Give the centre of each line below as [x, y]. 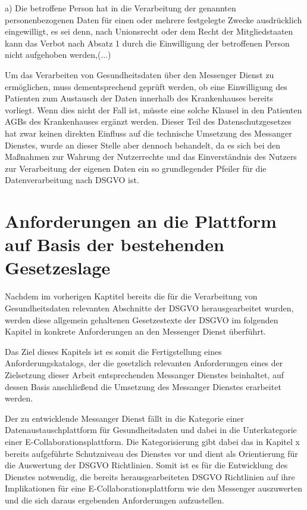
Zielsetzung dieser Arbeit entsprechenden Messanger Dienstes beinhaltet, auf [145, 374]
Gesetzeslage [58, 268]
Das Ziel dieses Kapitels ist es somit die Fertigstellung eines [113, 351]
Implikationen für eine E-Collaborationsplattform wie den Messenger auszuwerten [154, 488]
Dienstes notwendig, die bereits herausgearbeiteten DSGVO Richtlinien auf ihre [150, 476]
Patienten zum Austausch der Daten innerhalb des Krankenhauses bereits [139, 98]
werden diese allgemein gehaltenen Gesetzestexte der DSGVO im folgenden [142, 319]
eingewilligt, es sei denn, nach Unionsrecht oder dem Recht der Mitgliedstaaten [149, 31]
